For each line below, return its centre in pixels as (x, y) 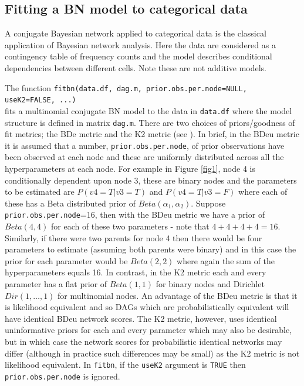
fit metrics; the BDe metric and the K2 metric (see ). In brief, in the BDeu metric (152, 134)
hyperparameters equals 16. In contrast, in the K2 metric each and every (136, 272)
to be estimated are (40, 192)
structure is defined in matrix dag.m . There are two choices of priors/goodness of (150, 122)
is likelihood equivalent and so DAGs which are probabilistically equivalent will (147, 307)
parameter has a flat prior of (56, 284)
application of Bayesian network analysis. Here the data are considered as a (140, 44)
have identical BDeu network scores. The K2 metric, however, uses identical (141, 318)
